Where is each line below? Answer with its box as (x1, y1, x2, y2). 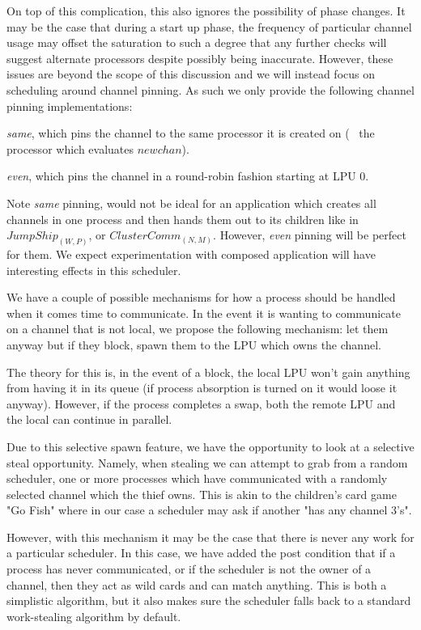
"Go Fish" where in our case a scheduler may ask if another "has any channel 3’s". (6, 501, 412, 518)
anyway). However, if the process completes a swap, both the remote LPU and (6, 395, 396, 412)
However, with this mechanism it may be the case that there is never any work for (6, 528, 415, 545)
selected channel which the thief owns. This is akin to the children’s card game (6, 485, 397, 502)
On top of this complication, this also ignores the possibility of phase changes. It (6, 2, 406, 19)
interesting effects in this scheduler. (6, 261, 181, 278)
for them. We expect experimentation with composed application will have (6, 245, 376, 262)
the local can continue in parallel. (6, 411, 172, 428)
